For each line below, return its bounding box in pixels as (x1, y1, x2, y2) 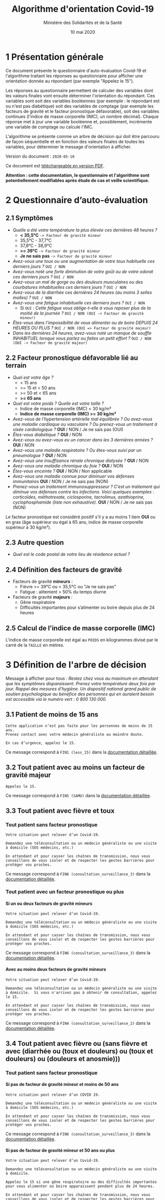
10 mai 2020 (70, 29, 95, 35)
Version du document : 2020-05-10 (5, 153, 75, 159)
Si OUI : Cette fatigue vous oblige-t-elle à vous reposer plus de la (20, 305, 151, 311)
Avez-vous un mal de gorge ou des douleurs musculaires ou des (12, 279, 143, 285)
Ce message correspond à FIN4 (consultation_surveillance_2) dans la (5, 1020, 151, 1026)
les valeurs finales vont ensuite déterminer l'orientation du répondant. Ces (5, 92, 155, 98)
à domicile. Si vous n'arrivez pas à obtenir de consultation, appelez (5, 990, 157, 995)
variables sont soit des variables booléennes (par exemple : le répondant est (5, 98, 160, 104)
